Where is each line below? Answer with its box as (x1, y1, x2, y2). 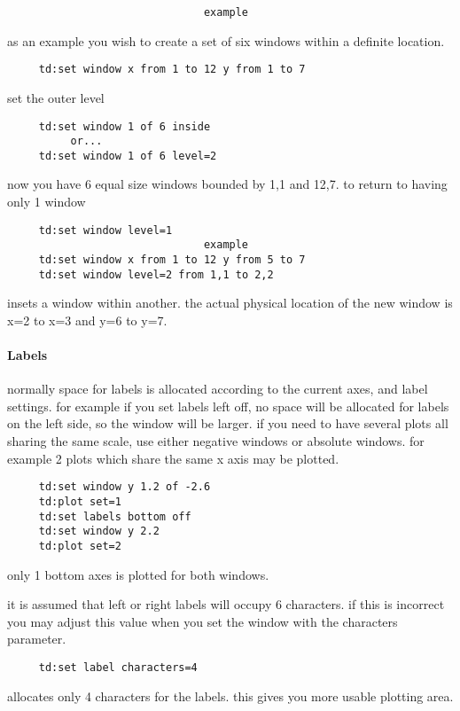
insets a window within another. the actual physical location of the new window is (7, 293, 453, 312)
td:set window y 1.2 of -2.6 (38, 481, 211, 494)
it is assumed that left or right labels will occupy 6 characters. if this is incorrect (7, 595, 445, 613)
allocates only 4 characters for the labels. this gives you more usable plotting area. (7, 686, 454, 705)
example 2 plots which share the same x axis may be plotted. (7, 449, 339, 467)
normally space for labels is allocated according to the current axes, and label (7, 379, 428, 398)
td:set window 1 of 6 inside (38, 120, 211, 133)
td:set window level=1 (38, 223, 173, 237)
